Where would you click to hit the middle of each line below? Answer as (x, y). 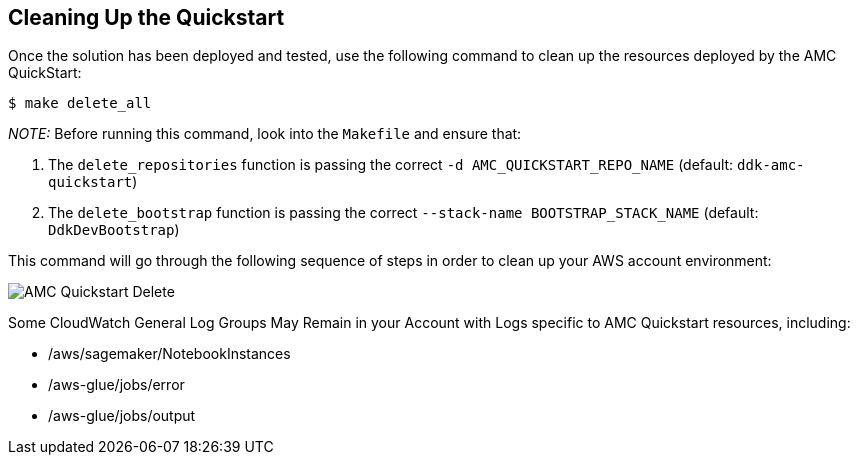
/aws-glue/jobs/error (116, 385)
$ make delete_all (80, 103)
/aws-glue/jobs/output (122, 416)
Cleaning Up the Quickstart (146, 17)
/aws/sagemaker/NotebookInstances (169, 354)
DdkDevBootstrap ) (114, 230)
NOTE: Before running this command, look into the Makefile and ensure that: (265, 134)
